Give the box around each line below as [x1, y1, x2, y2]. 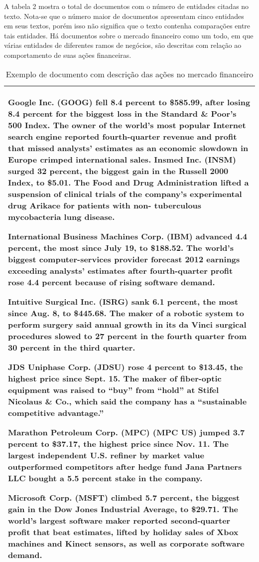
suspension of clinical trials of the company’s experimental [8, 187, 242, 199]
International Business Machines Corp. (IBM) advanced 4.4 [8, 230, 248, 242]
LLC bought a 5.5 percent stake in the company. [8, 472, 203, 484]
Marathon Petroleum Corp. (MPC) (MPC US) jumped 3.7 [8, 426, 245, 438]
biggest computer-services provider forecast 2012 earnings [8, 253, 240, 265]
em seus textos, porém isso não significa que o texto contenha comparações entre [4, 20, 251, 31]
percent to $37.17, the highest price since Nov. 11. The [8, 437, 229, 449]
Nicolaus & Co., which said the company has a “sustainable [8, 395, 247, 407]
